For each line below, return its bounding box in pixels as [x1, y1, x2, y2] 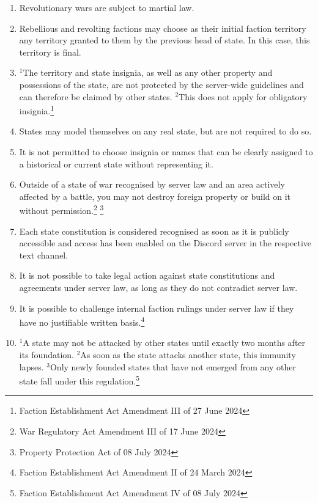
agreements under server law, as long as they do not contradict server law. [19, 281, 298, 293]
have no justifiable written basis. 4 [19, 314, 145, 328]
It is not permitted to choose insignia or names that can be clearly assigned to [19, 145, 313, 158]
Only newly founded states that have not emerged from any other [50, 360, 296, 373]
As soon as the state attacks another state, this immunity [80, 348, 296, 361]
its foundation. [19, 348, 74, 361]
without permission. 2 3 [19, 202, 104, 217]
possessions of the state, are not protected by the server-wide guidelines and [19, 78, 304, 90]
